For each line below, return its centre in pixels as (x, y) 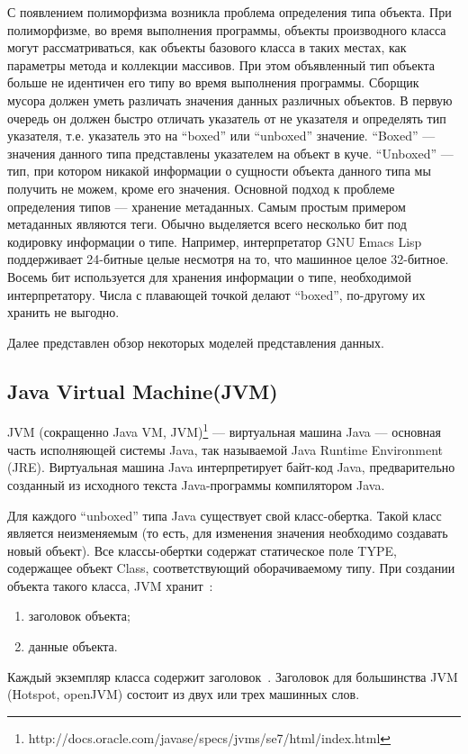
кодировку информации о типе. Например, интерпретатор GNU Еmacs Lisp (215, 241)
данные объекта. (73, 646)
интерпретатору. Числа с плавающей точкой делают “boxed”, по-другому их (216, 294)
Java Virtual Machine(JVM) (143, 391)
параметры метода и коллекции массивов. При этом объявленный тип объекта (221, 64)
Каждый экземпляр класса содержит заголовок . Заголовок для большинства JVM (233, 676)
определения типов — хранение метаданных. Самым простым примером (207, 206)
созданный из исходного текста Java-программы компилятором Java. (196, 484)
